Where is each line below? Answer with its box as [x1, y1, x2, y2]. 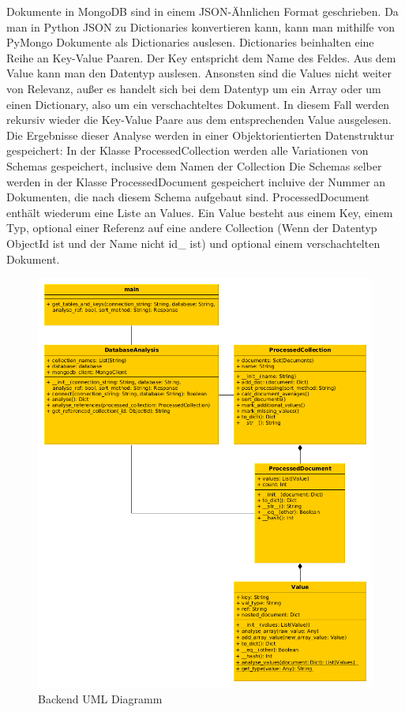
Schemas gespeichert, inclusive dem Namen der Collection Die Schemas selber [6, 157, 382, 174]
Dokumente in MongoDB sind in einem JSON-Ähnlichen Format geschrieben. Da [6, 3, 399, 19]
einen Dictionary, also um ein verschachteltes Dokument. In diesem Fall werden [6, 96, 390, 112]
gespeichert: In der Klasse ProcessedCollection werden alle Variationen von [6, 142, 369, 159]
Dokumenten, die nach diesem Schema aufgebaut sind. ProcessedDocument [6, 189, 369, 205]
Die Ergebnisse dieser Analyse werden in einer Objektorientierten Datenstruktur [6, 126, 395, 143]
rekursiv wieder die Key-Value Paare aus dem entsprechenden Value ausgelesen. [6, 111, 392, 128]
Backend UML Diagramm [38, 691, 163, 707]
